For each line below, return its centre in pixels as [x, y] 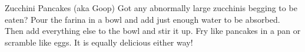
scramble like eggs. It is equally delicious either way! [99, 42]
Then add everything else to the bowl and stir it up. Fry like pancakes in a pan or [153, 31]
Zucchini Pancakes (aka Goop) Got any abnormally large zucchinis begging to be [151, 8]
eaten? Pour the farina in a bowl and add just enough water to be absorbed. [142, 19]
